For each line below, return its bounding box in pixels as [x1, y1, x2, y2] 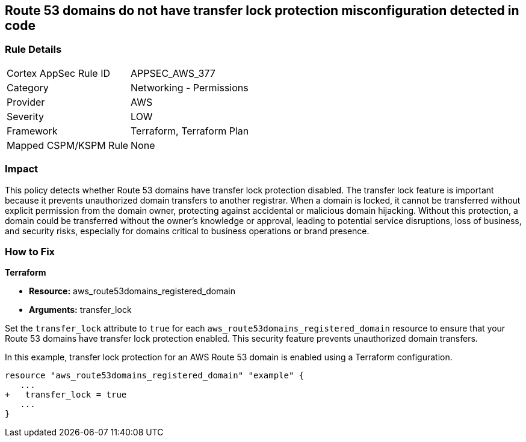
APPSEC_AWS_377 [131, 67, 215, 79]
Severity [7, 110, 44, 123]
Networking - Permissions [131, 81, 249, 94]
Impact [5, 163, 39, 175]
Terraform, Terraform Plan [131, 124, 249, 137]
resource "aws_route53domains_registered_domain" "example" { [5, 371, 305, 381]
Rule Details [5, 43, 62, 56]
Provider [7, 95, 45, 108]
